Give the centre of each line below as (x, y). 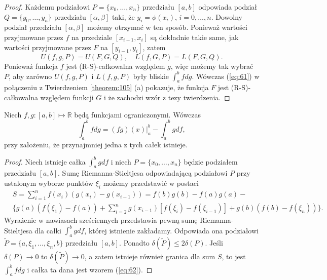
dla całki (48, 230)
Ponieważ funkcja (31, 66)
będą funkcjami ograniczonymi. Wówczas (138, 114)
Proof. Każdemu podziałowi (47, 7)
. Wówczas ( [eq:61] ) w (226, 76)
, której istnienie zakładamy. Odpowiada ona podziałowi (171, 230)
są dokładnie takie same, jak (194, 37)
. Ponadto (134, 243)
